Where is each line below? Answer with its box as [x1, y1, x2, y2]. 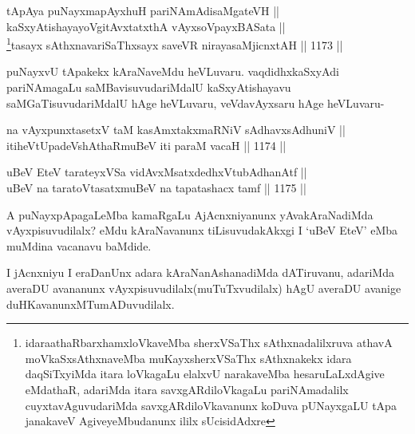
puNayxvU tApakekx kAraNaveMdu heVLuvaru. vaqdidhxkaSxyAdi [6, 63, 339, 80]
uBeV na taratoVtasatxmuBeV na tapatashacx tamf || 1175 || [6, 180, 306, 195]
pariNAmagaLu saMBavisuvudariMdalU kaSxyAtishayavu [6, 79, 291, 96]
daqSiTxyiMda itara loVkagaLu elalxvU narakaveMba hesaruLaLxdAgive [25, 365, 385, 382]
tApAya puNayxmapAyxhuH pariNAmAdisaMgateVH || [6, 2, 280, 18]
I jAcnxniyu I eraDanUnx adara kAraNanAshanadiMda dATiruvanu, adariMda [6, 264, 394, 281]
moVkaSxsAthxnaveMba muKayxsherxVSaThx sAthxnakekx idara [25, 349, 352, 366]
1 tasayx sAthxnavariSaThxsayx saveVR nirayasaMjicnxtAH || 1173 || [6, 34, 343, 53]
